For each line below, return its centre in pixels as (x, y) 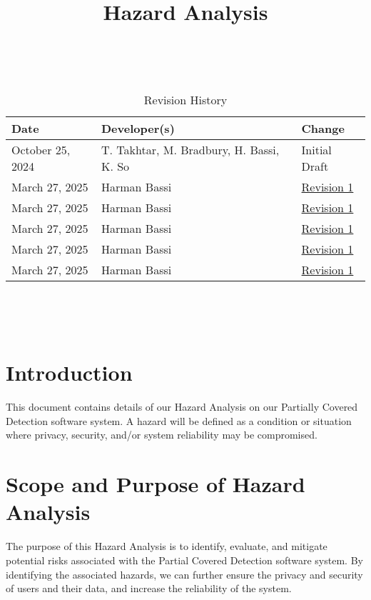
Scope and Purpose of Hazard (156, 484)
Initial (316, 149)
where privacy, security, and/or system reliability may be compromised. (162, 435)
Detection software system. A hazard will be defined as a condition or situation (179, 420)
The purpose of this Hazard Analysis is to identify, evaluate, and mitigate (167, 546)
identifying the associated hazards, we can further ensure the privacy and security (184, 574)
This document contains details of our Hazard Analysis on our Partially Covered (182, 407)
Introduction (69, 372)
